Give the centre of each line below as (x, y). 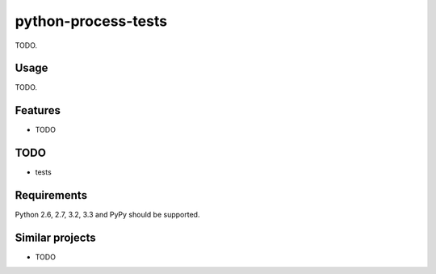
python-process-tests (91, 21)
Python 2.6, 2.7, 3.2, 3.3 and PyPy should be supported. (107, 215)
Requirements (51, 195)
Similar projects (55, 237)
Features (38, 110)
